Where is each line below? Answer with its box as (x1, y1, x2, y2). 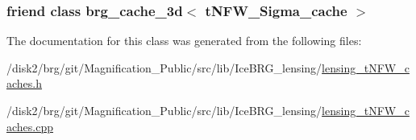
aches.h (6, 75, 43, 92)
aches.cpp (6, 117, 54, 134)
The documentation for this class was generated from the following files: (6, 32, 362, 49)
